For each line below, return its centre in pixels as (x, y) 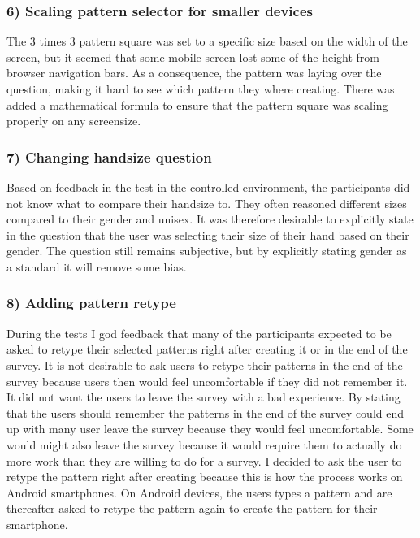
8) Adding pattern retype (91, 303)
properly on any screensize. (74, 121)
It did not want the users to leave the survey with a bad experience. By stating (204, 397)
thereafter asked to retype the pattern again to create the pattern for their (192, 508)
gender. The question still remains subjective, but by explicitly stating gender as (207, 251)
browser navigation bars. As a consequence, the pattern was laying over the (194, 73)
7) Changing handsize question (109, 156)
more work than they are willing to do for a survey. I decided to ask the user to (204, 460)
